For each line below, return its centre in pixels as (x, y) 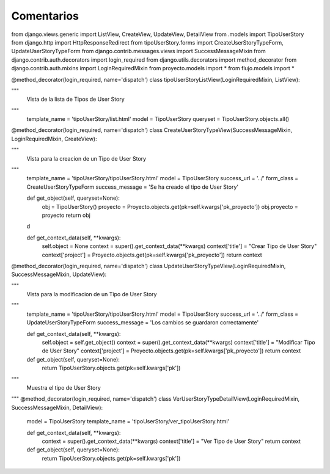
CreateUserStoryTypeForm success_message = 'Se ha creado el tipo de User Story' (132, 187)
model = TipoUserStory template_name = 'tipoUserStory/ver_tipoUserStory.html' (128, 421)
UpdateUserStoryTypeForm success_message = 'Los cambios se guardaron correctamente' (143, 323)
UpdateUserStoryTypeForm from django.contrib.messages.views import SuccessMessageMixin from (138, 51)
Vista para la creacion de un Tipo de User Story (86, 158)
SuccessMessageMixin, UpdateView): (59, 274)
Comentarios (45, 16)
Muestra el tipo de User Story (64, 388)
